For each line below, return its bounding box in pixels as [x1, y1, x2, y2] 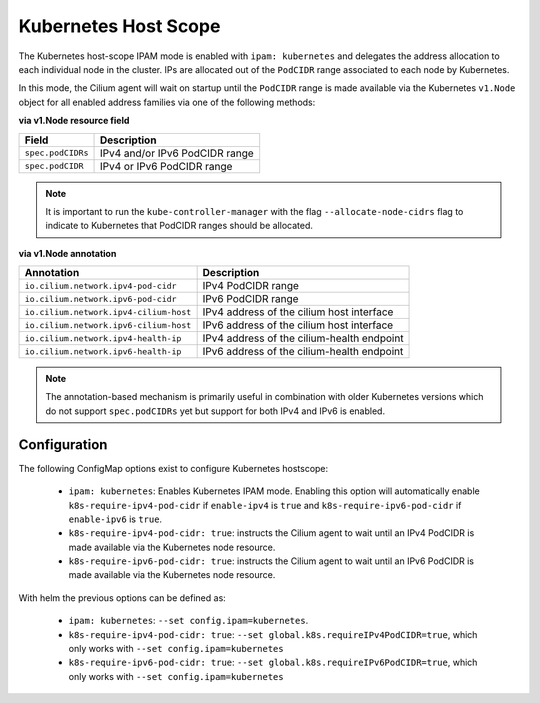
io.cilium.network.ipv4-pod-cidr [24, 280, 177, 291]
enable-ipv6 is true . [68, 513, 163, 525]
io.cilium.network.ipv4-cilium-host [24, 306, 192, 317]
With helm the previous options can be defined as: [18, 591, 227, 604]
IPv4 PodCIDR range [202, 279, 300, 293]
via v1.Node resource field [18, 115, 130, 127]
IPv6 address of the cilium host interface [202, 318, 394, 332]
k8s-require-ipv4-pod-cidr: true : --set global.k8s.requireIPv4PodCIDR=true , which [68, 628, 478, 640]
